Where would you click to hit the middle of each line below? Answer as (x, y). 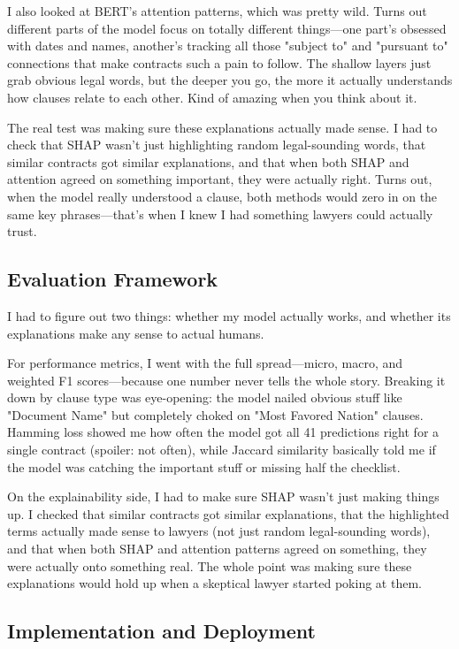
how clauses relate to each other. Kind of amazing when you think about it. (212, 97)
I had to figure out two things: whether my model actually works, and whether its (229, 315)
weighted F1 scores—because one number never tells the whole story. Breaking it (226, 380)
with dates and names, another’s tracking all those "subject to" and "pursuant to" (228, 46)
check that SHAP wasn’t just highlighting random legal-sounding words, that (217, 145)
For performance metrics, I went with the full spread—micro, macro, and (205, 363)
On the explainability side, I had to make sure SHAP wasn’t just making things (223, 496)
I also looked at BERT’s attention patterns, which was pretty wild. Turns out (217, 11)
